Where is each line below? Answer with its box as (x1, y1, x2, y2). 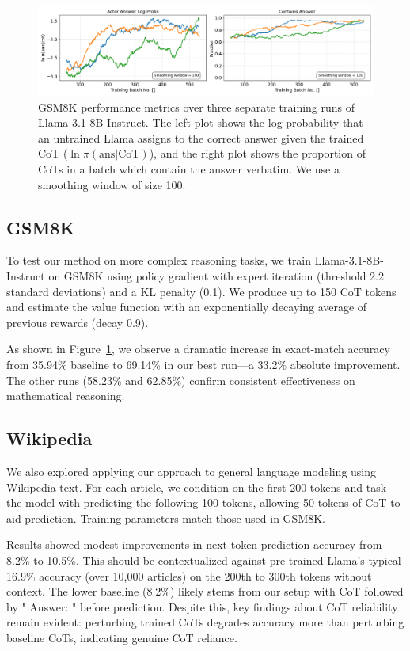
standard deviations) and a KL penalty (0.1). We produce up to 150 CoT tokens (6, 283, 397, 299)
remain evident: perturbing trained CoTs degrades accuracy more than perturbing (6, 614, 404, 630)
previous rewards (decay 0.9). (6, 314, 149, 330)
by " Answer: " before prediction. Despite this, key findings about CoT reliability (6, 598, 398, 615)
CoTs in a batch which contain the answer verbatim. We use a (38, 161, 340, 177)
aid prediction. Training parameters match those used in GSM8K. (6, 509, 326, 526)
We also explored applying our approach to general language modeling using (6, 463, 377, 479)
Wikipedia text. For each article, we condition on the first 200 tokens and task (6, 478, 387, 495)
